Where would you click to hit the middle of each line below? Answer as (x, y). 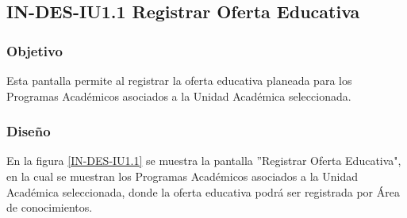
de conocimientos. (50, 207)
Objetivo (35, 50)
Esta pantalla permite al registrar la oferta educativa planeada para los (179, 80)
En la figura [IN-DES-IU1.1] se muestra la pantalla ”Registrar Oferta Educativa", (204, 161)
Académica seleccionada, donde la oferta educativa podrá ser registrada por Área (203, 191)
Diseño (29, 131)
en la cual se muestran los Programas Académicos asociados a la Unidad (182, 176)
